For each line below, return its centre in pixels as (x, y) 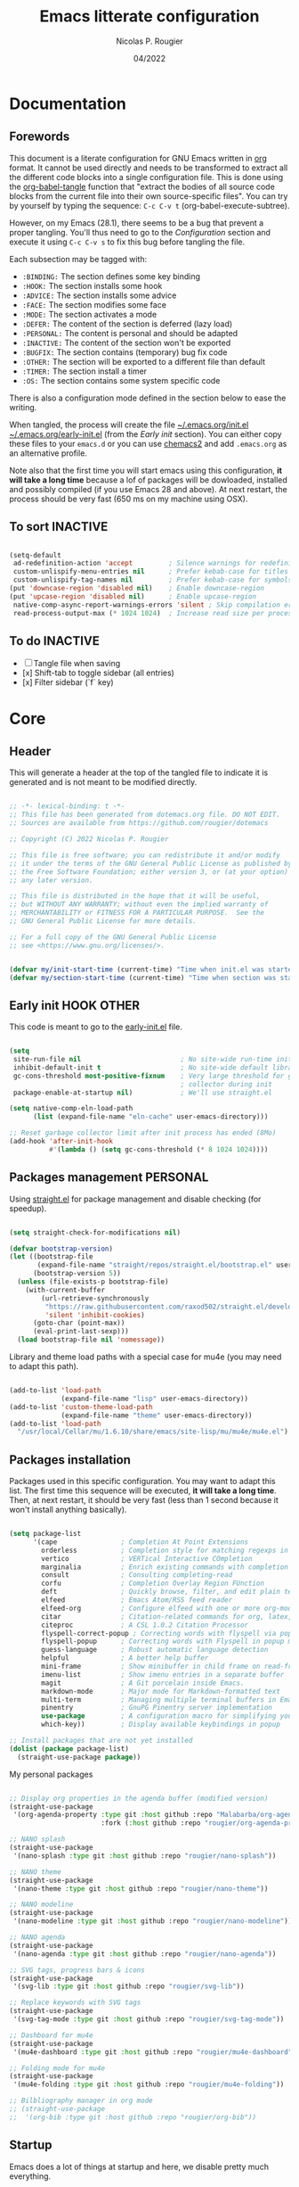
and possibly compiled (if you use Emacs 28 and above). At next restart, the (148, 489)
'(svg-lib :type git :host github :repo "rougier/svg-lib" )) (129, 1986)
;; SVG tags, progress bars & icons (77, 1970)
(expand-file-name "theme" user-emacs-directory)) (157, 1415)
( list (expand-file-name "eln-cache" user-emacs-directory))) (150, 1117)
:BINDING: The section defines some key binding (111, 276)
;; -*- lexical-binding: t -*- (67, 806)
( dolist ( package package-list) (69, 1749)
